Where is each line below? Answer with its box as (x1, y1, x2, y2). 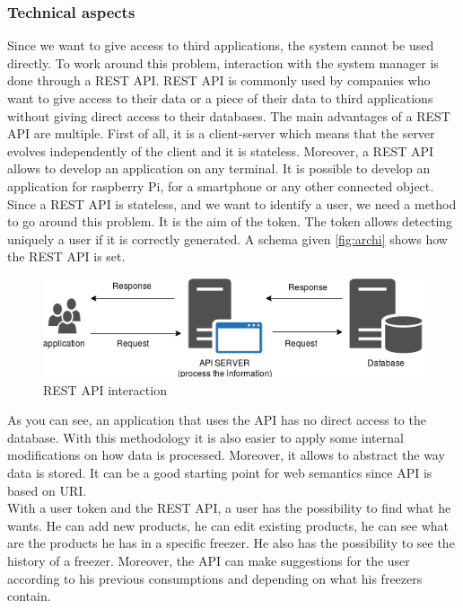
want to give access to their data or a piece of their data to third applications (7, 89, 433, 107)
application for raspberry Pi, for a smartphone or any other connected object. (7, 176, 434, 195)
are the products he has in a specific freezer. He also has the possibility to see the (7, 533, 455, 552)
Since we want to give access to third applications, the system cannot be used (7, 36, 434, 55)
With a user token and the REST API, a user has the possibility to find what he (7, 498, 451, 517)
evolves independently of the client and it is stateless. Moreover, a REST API (7, 141, 434, 160)
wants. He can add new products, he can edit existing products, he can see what (7, 515, 449, 534)
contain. (7, 586, 51, 605)
